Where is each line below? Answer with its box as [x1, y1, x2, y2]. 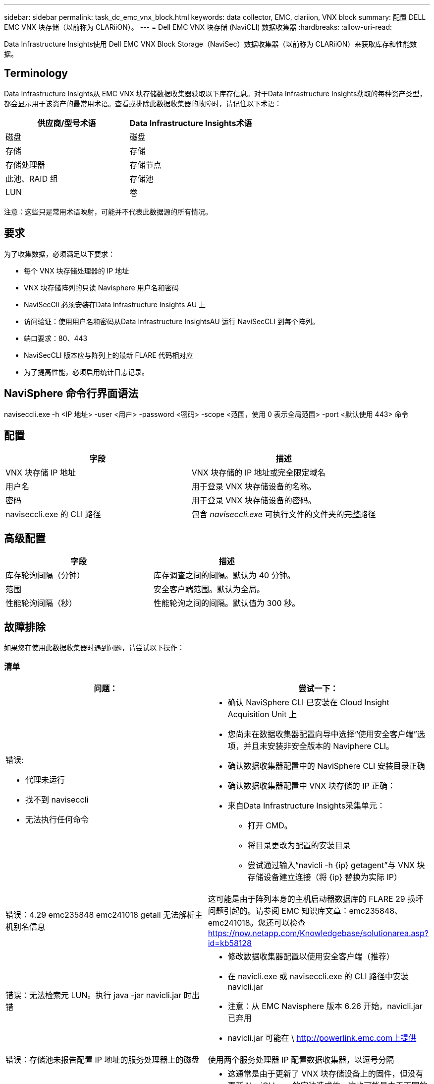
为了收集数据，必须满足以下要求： [4, 249, 115, 258]
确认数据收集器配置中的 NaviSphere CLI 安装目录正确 [227, 760, 425, 771]
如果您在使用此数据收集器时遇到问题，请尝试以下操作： [4, 643, 184, 652]
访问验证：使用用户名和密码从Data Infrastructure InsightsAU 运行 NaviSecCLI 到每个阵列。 [24, 317, 319, 326]
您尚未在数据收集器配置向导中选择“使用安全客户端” [227, 729, 417, 739]
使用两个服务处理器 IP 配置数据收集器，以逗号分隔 [208, 1054, 394, 1065]
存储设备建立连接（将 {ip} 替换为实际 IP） [247, 872, 402, 882]
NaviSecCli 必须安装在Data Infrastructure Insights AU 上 [24, 300, 206, 309]
